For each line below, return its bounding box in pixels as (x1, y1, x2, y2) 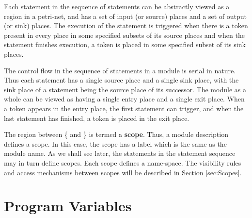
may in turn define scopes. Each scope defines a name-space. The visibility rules (4, 157, 241, 168)
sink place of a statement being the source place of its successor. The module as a (4, 84, 246, 94)
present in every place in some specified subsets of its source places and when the (4, 30, 245, 40)
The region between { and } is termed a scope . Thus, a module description (4, 129, 228, 139)
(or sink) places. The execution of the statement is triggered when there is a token (4, 20, 248, 31)
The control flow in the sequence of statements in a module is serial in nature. (4, 65, 236, 75)
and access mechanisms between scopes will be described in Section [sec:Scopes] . (4, 167, 242, 177)
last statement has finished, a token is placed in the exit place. (4, 113, 189, 123)
